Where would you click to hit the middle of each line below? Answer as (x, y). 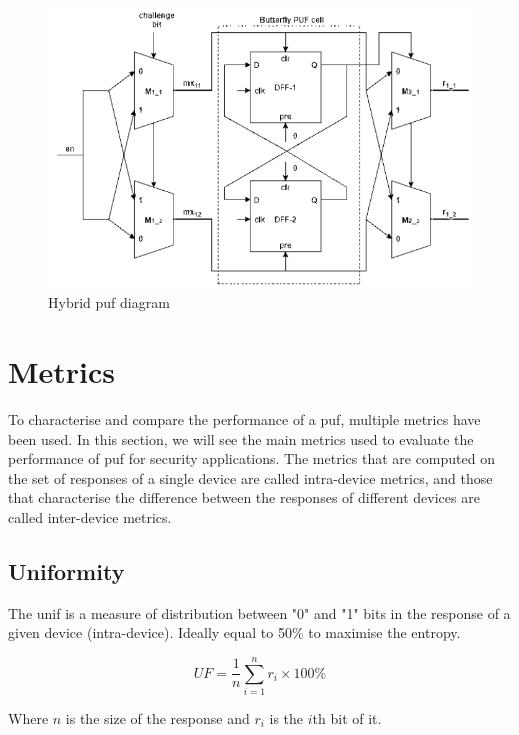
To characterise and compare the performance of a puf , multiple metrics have (244, 418)
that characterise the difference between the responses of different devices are (244, 497)
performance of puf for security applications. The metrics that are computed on (251, 458)
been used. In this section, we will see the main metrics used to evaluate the (241, 438)
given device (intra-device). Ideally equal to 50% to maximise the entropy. (234, 632)
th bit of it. (347, 717)
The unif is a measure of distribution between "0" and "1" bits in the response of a (259, 612)
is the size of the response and (157, 717)
